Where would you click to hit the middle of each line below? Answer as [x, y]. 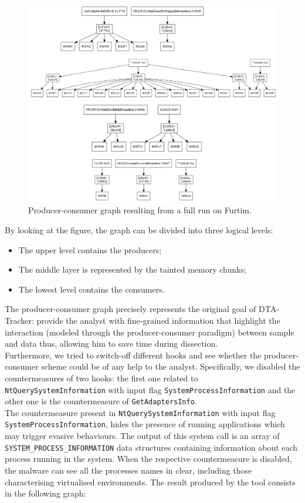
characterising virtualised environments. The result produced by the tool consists [150, 482]
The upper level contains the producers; [90, 249]
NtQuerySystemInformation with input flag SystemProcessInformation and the [150, 389]
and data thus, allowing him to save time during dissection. [111, 343]
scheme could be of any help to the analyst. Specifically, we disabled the [171, 366]
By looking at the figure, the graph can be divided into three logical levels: [139, 229]
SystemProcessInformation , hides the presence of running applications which [145, 424]
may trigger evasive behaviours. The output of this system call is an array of [142, 436]
